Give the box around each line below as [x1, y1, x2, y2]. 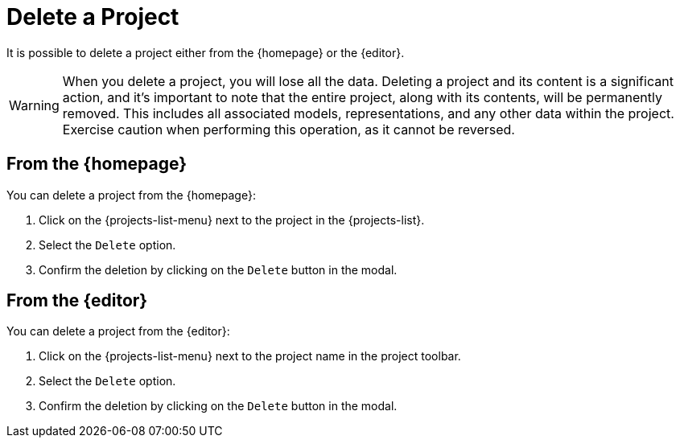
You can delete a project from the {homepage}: [6, 187, 256, 202]
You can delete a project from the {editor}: [6, 324, 230, 339]
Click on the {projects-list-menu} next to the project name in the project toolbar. [39, 349, 461, 364]
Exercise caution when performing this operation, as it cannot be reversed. [62, 121, 515, 138]
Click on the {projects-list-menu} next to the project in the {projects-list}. [39, 212, 425, 227]
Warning [9, 97, 60, 113]
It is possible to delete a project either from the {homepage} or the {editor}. [6, 45, 405, 60]
